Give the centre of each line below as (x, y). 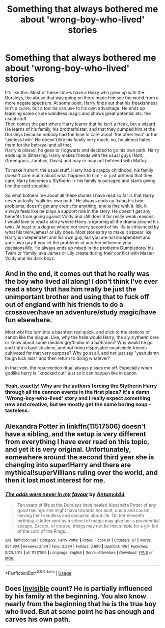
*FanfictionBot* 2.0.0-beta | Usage (38, 573)
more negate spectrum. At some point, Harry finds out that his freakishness (82, 103)
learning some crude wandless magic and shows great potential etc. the (78, 113)
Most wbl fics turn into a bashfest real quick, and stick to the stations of (78, 332)
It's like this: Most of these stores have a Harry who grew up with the (75, 92)
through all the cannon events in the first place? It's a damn (77, 392)
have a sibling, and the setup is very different (76, 434)
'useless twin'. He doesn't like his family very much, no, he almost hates (78, 140)
